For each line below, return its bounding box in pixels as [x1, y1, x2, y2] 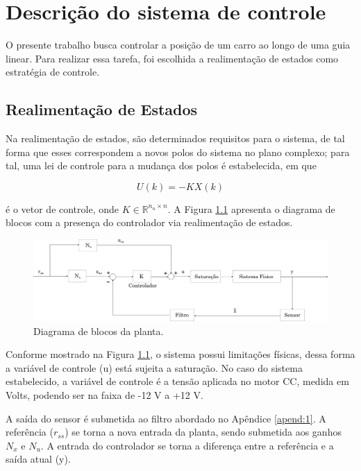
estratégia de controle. [6, 65, 100, 79]
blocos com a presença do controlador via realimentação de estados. [6, 215, 293, 230]
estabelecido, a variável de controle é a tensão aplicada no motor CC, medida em [6, 374, 349, 388]
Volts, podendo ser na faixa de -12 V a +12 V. [6, 388, 203, 402]
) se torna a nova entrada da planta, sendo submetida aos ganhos [65, 425, 342, 439]
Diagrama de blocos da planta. [33, 323, 164, 338]
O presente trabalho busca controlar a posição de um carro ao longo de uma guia [6, 37, 351, 52]
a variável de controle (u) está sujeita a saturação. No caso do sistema [6, 360, 303, 375]
